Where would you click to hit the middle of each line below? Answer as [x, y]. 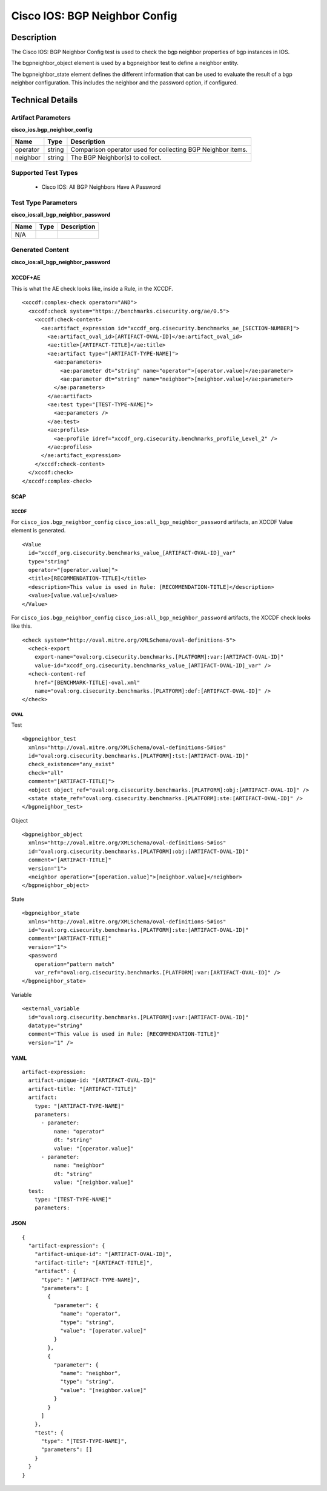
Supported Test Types [45, 173]
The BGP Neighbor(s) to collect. [116, 157]
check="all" [46, 773]
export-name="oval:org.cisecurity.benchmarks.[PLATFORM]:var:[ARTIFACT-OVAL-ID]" [159, 657]
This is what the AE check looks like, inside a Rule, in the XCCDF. [92, 289]
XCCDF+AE [26, 277]
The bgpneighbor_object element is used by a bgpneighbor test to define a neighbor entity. [125, 63]
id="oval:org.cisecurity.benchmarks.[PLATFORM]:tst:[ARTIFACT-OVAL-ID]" [138, 756]
